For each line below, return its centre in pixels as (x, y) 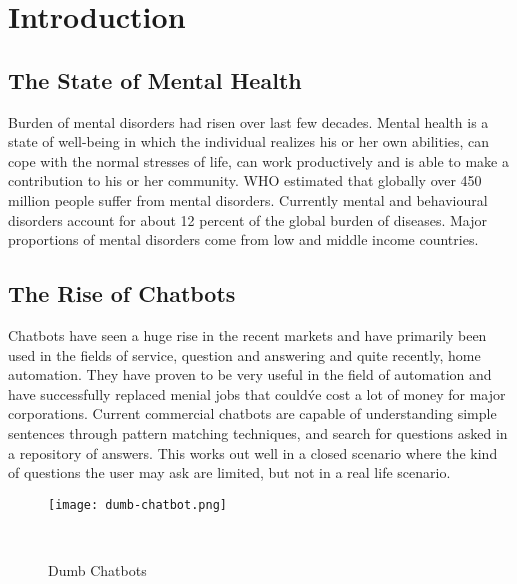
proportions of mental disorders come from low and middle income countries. (243, 239)
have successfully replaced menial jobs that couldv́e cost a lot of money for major (257, 393)
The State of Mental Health (155, 79)
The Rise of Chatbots (122, 293)
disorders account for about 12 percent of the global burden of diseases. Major (247, 219)
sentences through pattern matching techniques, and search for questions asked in (258, 432)
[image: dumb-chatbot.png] (137, 504)
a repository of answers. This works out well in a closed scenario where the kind (253, 452)
